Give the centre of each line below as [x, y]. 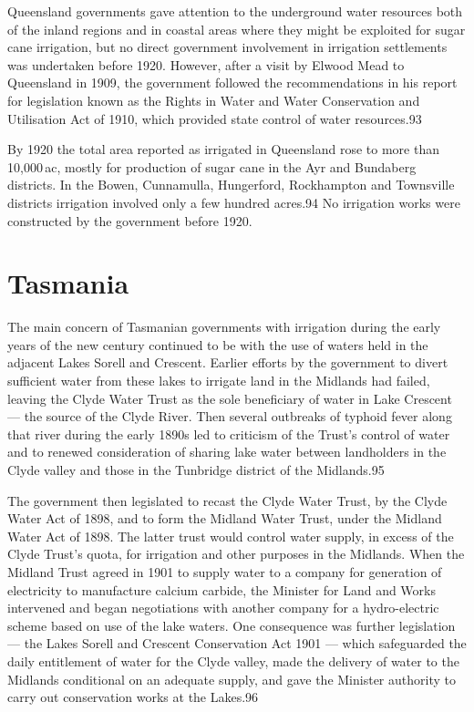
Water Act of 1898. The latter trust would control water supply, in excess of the [231, 536]
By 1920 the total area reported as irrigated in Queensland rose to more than [223, 149]
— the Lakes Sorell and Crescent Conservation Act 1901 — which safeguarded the [237, 643]
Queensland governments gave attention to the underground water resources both [235, 11]
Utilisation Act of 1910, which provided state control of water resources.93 [215, 118]
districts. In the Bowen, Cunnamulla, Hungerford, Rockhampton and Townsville [231, 185]
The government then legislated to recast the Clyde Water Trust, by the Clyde [227, 500]
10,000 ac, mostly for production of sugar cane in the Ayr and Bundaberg [212, 166]
